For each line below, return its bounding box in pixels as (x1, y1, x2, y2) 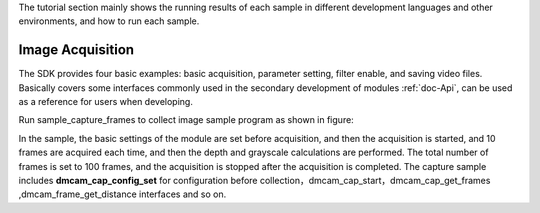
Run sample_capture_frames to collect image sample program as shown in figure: (18, 114, 354, 126)
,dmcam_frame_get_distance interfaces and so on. (18, 188, 227, 200)
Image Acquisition (18, 41, 135, 59)
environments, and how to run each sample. (18, 15, 200, 27)
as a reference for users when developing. (18, 96, 194, 108)
